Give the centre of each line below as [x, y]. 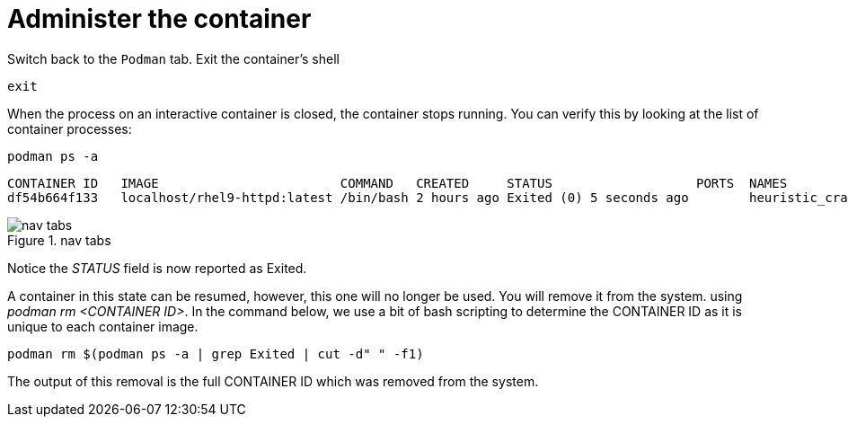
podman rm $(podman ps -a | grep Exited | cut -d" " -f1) [216, 353]
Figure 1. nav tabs [59, 240]
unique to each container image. [103, 326]
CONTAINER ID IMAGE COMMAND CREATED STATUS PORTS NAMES [397, 183]
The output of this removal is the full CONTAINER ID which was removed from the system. [273, 381]
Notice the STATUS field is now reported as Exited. [157, 268]
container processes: [70, 128]
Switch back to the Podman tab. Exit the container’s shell [173, 58]
